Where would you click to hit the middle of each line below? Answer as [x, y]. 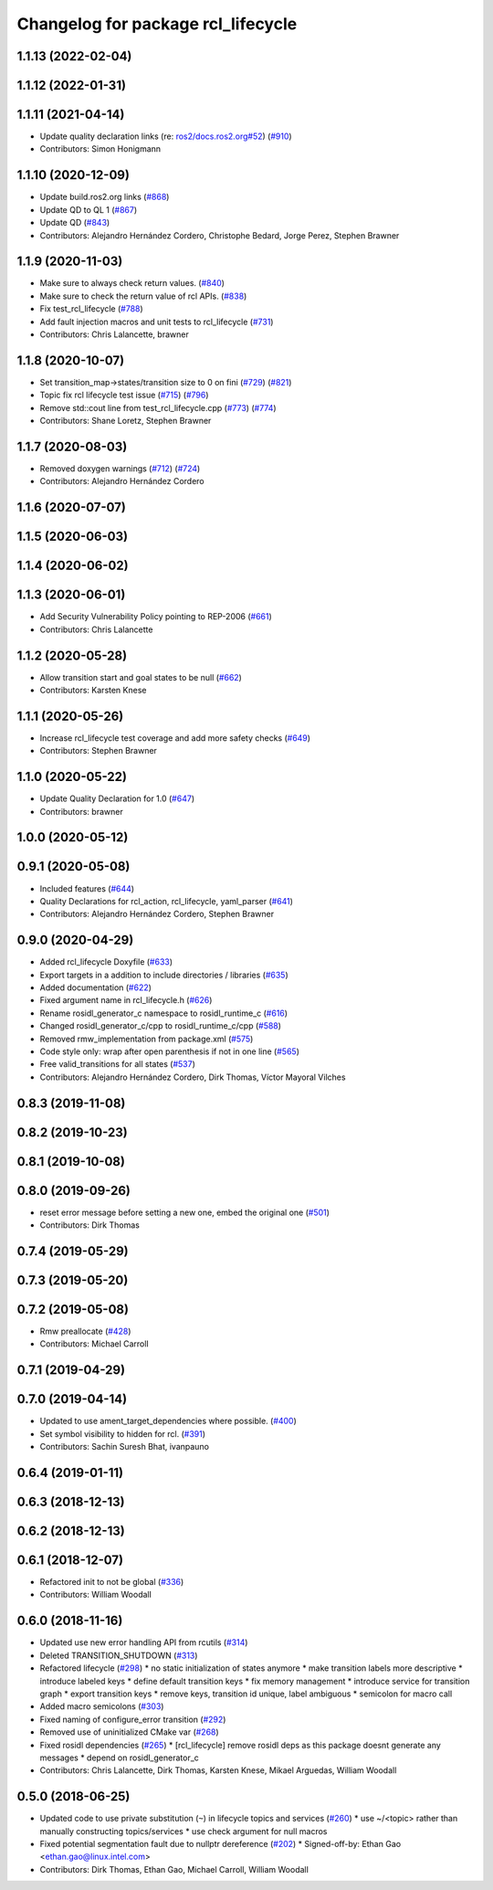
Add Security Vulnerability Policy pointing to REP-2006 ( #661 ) [156, 617]
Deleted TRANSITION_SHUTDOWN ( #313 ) [119, 1655]
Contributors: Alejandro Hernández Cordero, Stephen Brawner [157, 914]
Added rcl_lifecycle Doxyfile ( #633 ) [106, 962]
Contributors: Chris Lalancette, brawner [114, 334]
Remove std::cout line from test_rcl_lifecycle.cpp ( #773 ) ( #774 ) [158, 407]
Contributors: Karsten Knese [93, 691]
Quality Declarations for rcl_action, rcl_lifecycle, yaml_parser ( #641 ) [167, 901]
